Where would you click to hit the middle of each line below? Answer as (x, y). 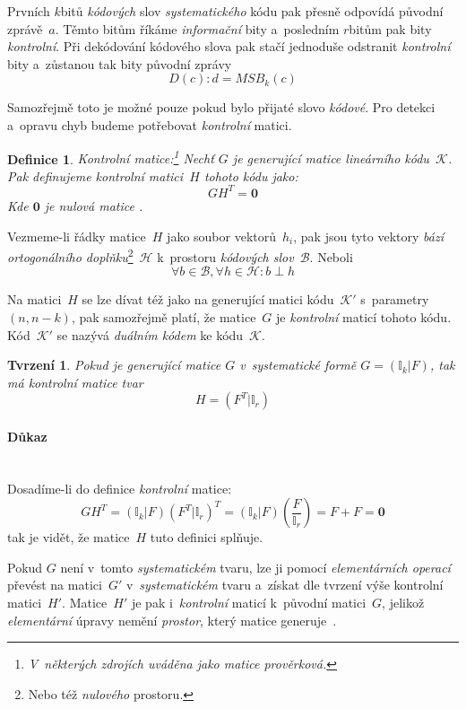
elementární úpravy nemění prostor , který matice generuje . (172, 620)
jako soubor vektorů (221, 236)
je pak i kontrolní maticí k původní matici (249, 603)
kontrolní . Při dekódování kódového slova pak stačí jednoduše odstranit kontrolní (229, 46)
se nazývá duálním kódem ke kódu (150, 334)
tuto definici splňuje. (207, 537)
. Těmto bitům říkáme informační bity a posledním (197, 28)
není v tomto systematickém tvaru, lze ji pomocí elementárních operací (255, 567)
